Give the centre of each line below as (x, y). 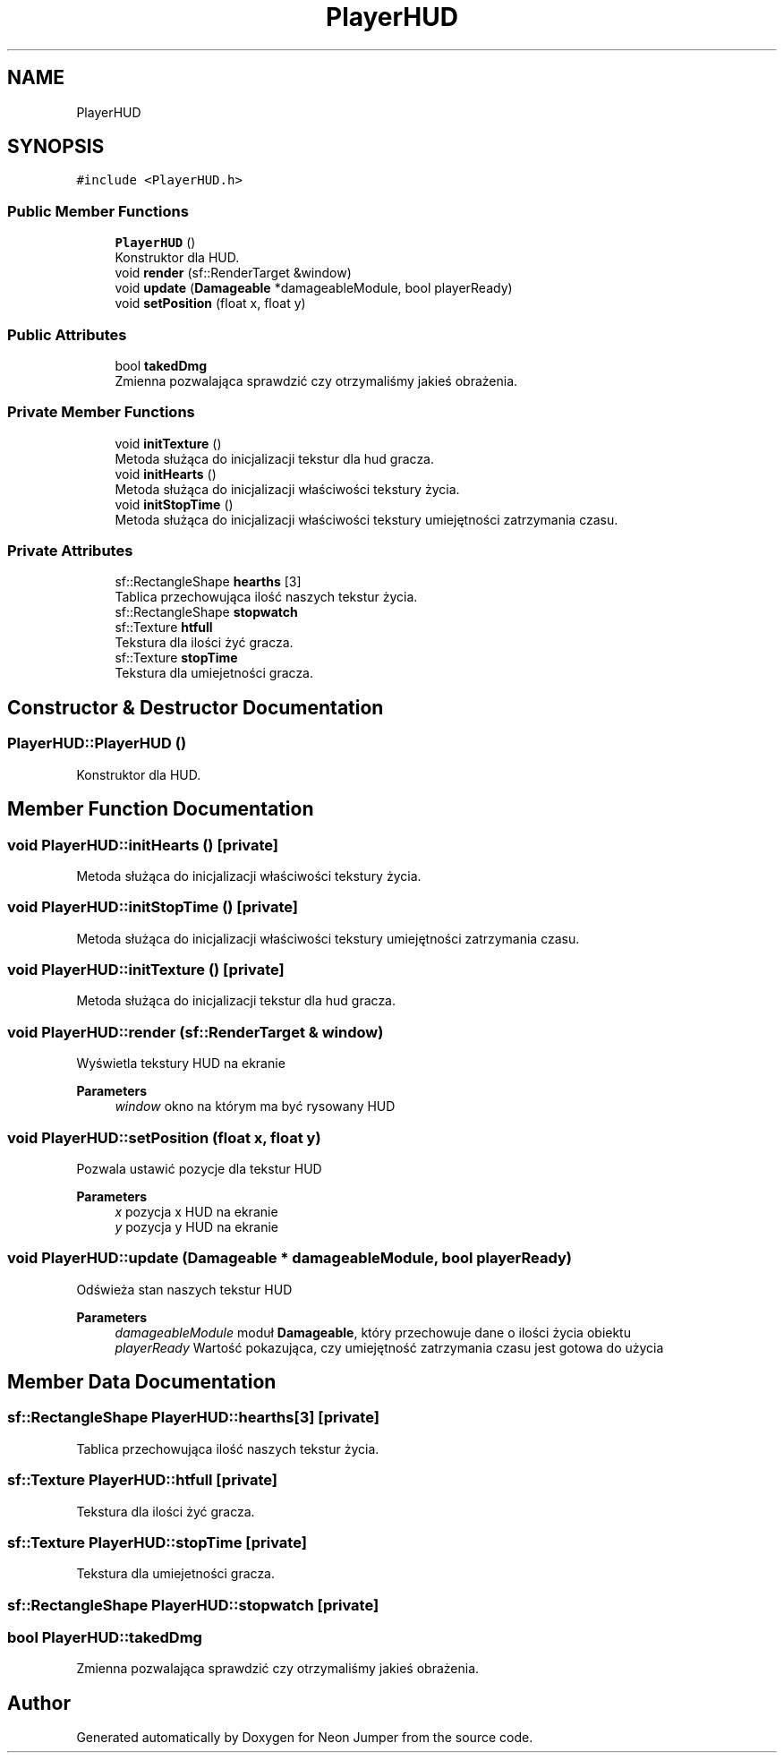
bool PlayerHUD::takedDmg (105, 1638)
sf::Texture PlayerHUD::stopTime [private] (157, 1542)
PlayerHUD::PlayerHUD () (97, 743)
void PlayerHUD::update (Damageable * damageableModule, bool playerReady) (290, 1258)
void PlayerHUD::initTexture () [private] (146, 970)
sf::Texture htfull (164, 628)
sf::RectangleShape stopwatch (206, 612)
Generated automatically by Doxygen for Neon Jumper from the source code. (305, 1738)
